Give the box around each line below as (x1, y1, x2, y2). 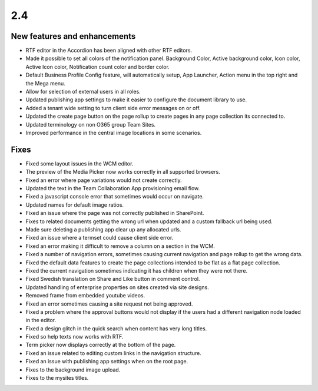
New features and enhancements (11, 31, 136, 41)
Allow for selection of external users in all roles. (25, 88, 141, 95)
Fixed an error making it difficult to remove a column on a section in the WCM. (25, 242, 215, 250)
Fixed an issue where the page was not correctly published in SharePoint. (25, 210, 204, 217)
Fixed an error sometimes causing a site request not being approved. (25, 300, 193, 307)
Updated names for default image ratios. (25, 201, 124, 208)
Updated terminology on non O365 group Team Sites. (25, 121, 156, 128)
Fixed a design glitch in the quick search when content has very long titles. (25, 324, 207, 332)
